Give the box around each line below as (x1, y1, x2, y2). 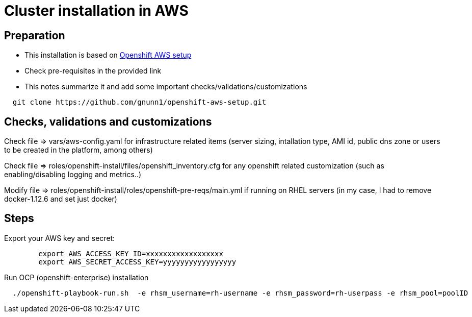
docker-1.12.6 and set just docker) (4, 194, 117, 204)
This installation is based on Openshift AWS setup (24, 51, 192, 60)
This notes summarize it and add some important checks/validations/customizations (24, 82, 307, 91)
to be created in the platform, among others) (4, 145, 153, 155)
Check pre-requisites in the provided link (24, 66, 162, 76)
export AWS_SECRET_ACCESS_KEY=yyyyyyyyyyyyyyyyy (38, 257, 237, 266)
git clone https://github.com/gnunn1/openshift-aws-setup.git (12, 98, 267, 107)
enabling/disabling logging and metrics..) (4, 170, 142, 179)
